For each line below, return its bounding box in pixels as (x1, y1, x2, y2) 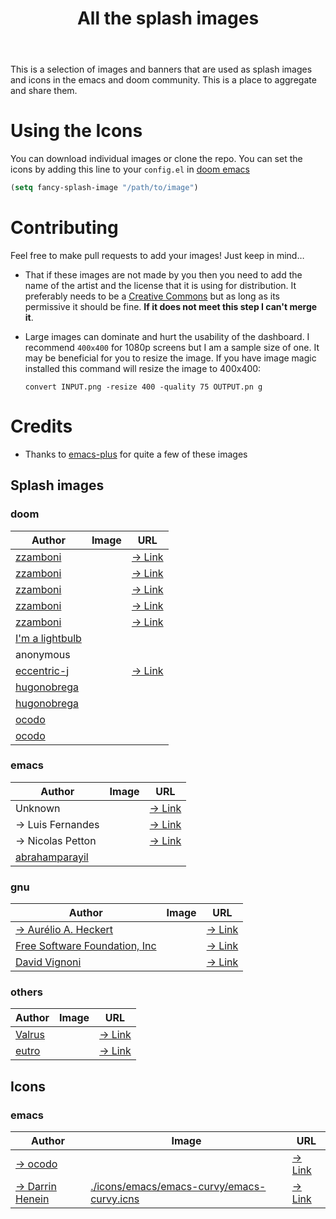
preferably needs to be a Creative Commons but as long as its (24, 290, 281, 302)
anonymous (15, 647, 71, 661)
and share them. (10, 85, 78, 97)
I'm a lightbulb (15, 631, 82, 645)
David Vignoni (15, 955, 82, 969)
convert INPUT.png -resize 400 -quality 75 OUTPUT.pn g (24, 382, 263, 392)
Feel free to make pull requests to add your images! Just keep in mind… (10, 249, 305, 261)
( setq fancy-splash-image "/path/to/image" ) (10, 183, 199, 193)
